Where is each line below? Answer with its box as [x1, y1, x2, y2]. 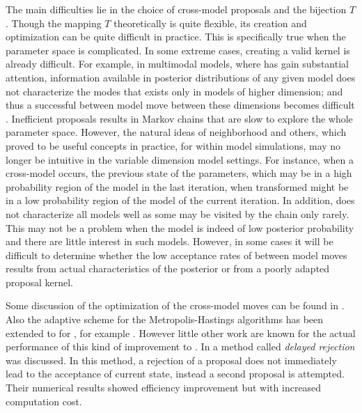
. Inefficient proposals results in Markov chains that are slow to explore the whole [6, 111, 353, 125]
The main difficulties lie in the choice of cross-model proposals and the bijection [6, 2, 347, 16]
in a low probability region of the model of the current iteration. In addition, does [6, 193, 355, 208]
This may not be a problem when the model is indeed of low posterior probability [6, 220, 354, 235]
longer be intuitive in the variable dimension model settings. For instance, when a [6, 152, 354, 166]
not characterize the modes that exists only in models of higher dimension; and [6, 84, 343, 98]
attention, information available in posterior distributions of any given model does [6, 70, 356, 84]
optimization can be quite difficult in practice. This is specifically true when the [6, 29, 346, 44]
